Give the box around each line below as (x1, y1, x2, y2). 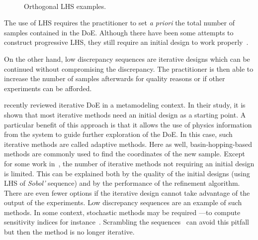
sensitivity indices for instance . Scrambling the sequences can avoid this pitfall (4, 217, 249, 227)
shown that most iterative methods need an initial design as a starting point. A (4, 109, 246, 120)
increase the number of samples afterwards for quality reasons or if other (4, 73, 225, 84)
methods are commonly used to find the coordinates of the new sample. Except (4, 148, 245, 159)
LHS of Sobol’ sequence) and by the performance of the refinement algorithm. (4, 178, 240, 188)
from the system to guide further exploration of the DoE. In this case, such (4, 129, 233, 139)
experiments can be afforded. (4, 83, 92, 93)
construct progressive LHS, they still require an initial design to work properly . (4, 37, 249, 47)
